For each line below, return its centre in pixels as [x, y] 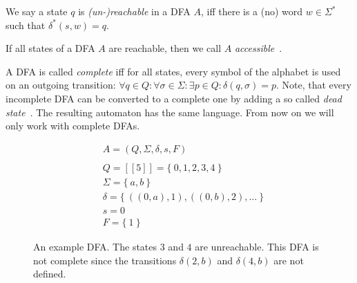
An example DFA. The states [95, 246]
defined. [50, 274]
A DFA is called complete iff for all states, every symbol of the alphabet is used [173, 71]
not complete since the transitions [105, 260]
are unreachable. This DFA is [257, 246]
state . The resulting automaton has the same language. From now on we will [170, 112]
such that [26, 25]
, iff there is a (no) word [252, 11]
